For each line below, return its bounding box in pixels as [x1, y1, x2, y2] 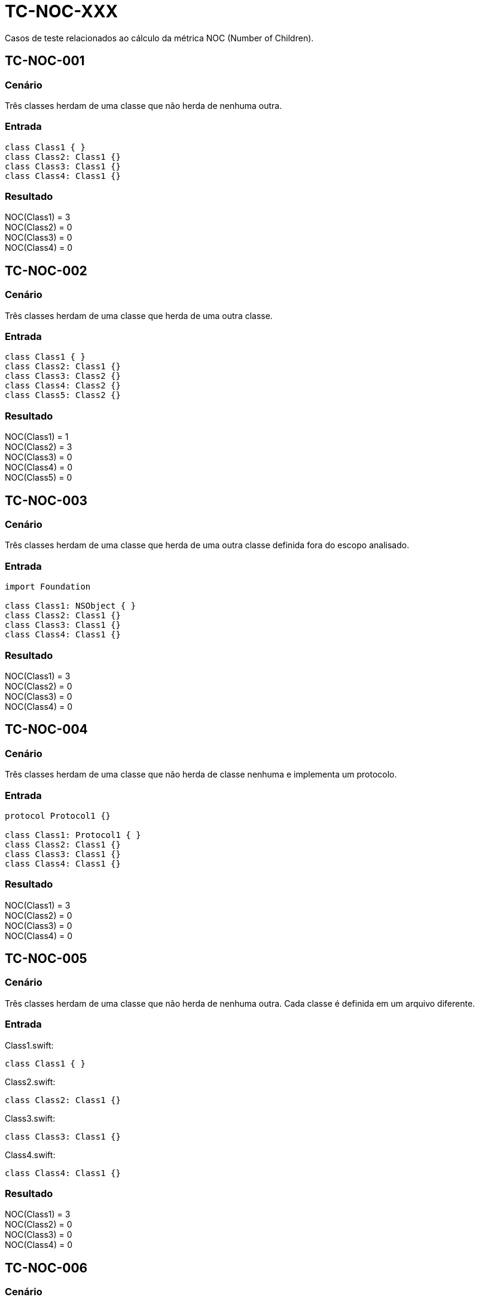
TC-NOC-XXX [5, 1, 118, 22]
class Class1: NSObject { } [5, 601, 136, 611]
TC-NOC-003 [5, 493, 88, 508]
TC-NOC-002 [5, 263, 87, 278]
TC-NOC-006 [5, 1260, 88, 1275]
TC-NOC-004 [5, 722, 88, 737]
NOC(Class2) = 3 [5, 442, 72, 452]
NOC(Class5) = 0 [5, 472, 72, 483]
